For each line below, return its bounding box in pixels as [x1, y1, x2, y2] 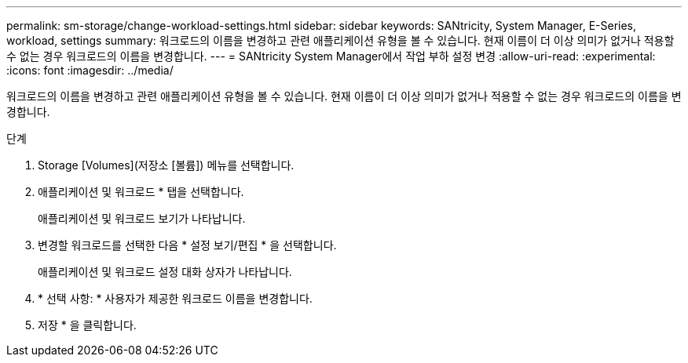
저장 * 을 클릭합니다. [38, 318, 137, 332]
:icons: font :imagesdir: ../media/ [6, 64, 174, 77]
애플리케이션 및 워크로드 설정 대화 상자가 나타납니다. [38, 265, 292, 278]
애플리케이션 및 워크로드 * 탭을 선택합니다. [38, 185, 244, 198]
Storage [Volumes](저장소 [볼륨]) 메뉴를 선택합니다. [38, 158, 295, 172]
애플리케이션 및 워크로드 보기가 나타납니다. [38, 212, 246, 225]
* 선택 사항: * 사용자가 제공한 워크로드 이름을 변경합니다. [38, 292, 313, 305]
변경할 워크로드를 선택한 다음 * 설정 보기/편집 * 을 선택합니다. [38, 238, 337, 252]
